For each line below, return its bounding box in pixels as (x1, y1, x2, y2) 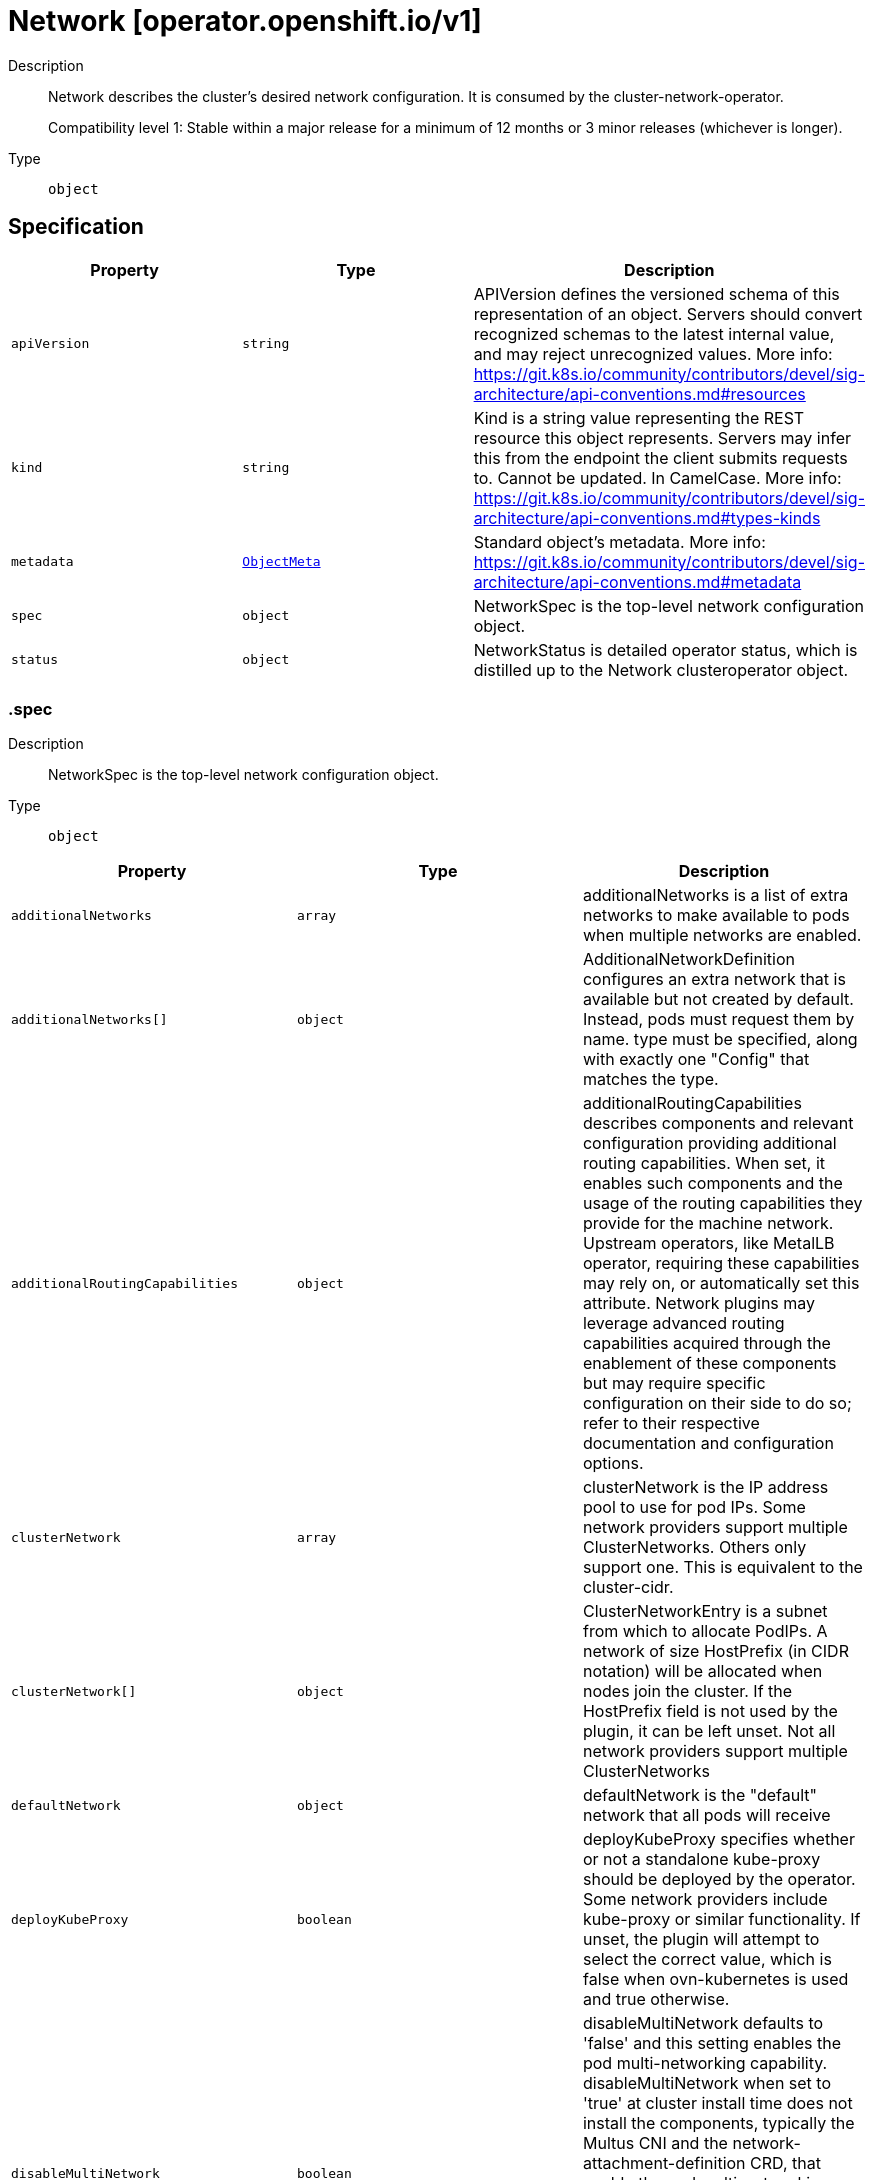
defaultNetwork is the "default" (582, 1785, 817, 1806)
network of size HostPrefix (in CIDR (582, 1641, 849, 1662)
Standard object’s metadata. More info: (473, 531, 766, 552)
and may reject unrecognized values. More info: (473, 343, 833, 364)
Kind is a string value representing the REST (473, 407, 805, 428)
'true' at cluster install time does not (582, 2093, 853, 2114)
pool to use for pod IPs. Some (582, 1497, 806, 1518)
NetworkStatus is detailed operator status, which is (473, 639, 858, 660)
